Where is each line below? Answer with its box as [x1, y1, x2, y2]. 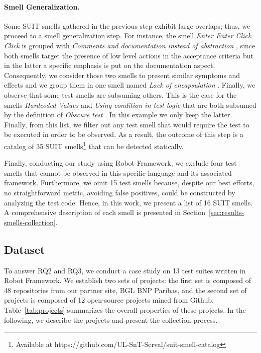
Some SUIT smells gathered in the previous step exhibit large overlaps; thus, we [4, 20, 250, 31]
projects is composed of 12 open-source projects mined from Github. [4, 295, 214, 305]
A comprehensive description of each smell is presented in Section [4, 207, 206, 218]
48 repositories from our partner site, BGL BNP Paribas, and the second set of [4, 285, 247, 295]
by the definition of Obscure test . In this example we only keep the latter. [4, 109, 232, 120]
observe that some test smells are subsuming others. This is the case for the [4, 89, 237, 100]
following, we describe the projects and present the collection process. [4, 314, 218, 325]
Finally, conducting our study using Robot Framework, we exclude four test [4, 158, 237, 168]
